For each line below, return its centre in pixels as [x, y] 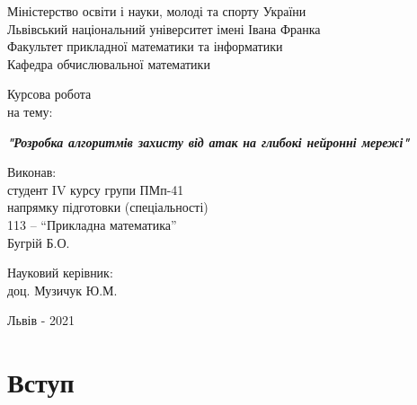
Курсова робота [49, 94]
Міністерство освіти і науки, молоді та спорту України [157, 11]
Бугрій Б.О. [39, 242]
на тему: [30, 111]
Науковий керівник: [60, 273]
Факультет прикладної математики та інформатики [145, 46]
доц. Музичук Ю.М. [62, 290]
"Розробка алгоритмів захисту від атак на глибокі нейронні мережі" [208, 141]
